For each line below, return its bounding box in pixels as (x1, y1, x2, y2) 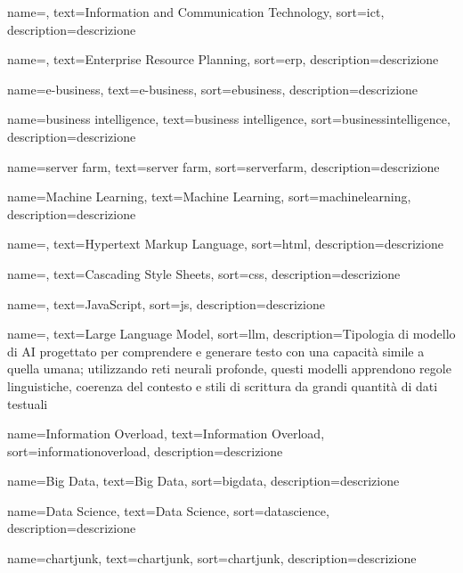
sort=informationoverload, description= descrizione (7, 441, 283, 460)
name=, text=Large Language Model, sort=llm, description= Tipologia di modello (7, 324, 456, 343)
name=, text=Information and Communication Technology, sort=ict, (7, 3, 385, 20)
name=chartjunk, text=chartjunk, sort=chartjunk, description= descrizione (7, 549, 417, 568)
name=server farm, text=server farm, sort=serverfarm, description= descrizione (7, 157, 440, 176)
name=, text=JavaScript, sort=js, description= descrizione (7, 294, 325, 313)
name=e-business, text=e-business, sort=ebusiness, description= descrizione (7, 79, 418, 98)
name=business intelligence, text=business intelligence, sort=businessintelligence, (7, 110, 451, 128)
